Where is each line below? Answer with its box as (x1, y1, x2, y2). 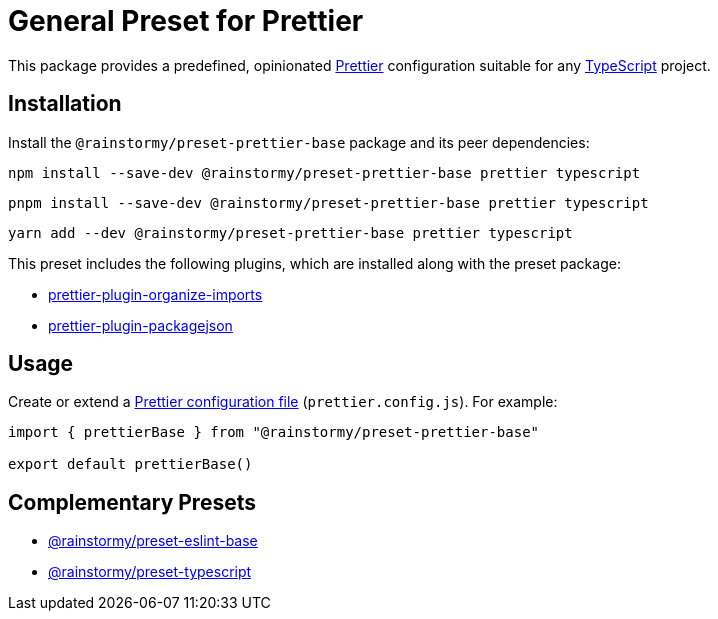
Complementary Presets (8, 489, 256, 515)
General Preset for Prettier (8, 4, 364, 38)
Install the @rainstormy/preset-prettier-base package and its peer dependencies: (8, 133, 590, 151)
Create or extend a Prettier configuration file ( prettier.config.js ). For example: (8, 393, 558, 411)
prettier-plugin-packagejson (48, 316, 233, 334)
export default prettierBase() (8, 456, 253, 473)
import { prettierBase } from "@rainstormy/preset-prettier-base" (8, 424, 540, 441)
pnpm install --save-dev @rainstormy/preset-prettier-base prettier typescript (8, 194, 649, 211)
